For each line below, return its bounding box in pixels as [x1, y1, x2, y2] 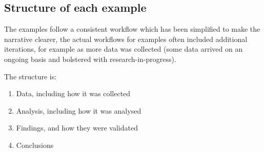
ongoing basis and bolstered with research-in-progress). [4, 53, 176, 64]
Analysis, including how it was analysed [16, 105, 141, 116]
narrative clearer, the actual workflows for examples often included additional [4, 33, 248, 44]
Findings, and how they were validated [16, 122, 138, 133]
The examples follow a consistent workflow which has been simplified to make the [4, 24, 260, 34]
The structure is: [4, 71, 57, 81]
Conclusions [16, 139, 54, 150]
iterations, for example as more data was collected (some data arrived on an [4, 44, 243, 54]
